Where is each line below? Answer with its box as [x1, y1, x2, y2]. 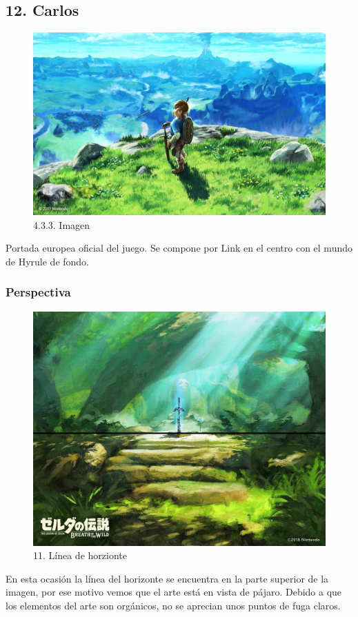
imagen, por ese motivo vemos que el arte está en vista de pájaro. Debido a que [6, 585, 342, 599]
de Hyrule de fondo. [6, 254, 90, 268]
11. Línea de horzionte [33, 548, 127, 563]
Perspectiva [6, 283, 71, 301]
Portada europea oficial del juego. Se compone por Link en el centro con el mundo [6, 241, 352, 255]
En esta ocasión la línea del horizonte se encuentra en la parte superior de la [6, 571, 329, 585]
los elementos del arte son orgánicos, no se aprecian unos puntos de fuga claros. [6, 598, 341, 612]
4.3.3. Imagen [33, 217, 90, 232]
